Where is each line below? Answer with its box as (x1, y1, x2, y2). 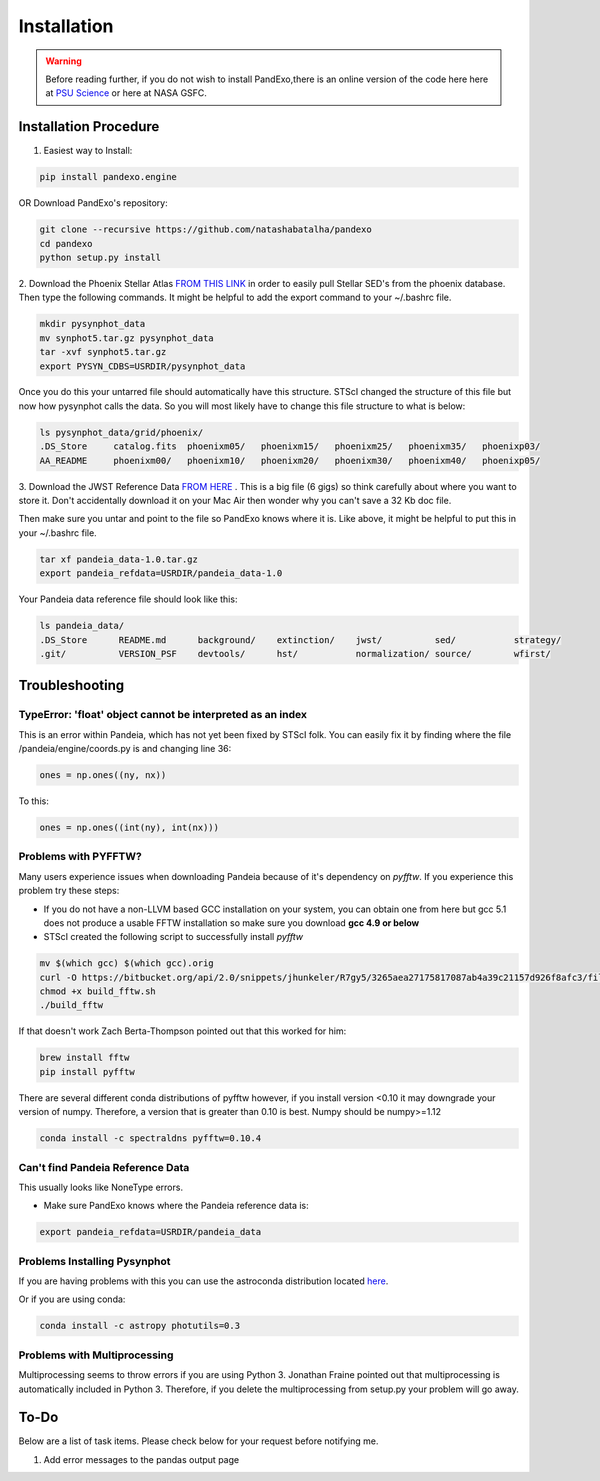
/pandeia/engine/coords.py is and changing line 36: (18, 743, 232, 755)
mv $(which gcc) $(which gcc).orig (39, 958, 214, 969)
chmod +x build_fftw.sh (39, 986, 157, 997)
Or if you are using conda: (18, 1293, 126, 1305)
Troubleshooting (18, 677, 125, 694)
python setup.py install (39, 251, 162, 263)
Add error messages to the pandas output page (43, 1453, 240, 1465)
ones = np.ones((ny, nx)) (39, 770, 167, 781)
